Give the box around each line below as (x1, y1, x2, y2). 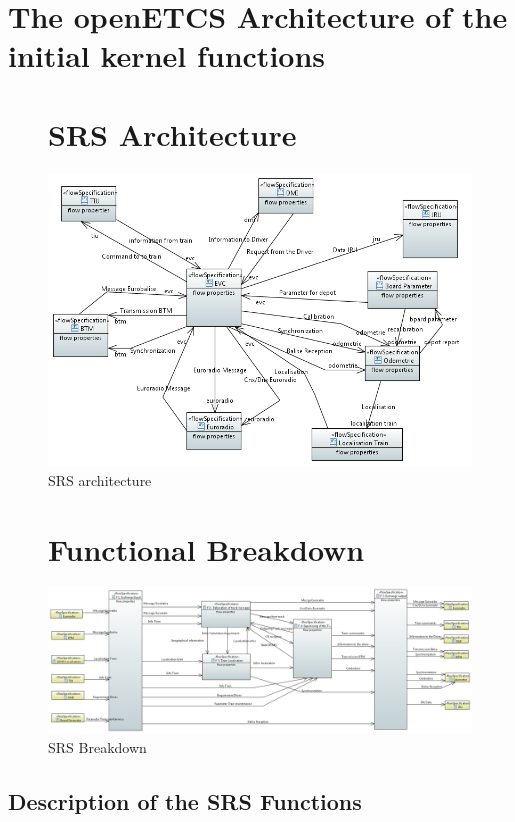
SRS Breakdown (48, 736, 147, 757)
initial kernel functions (8, 35, 326, 76)
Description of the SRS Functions (8, 785, 362, 816)
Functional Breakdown (48, 528, 365, 569)
